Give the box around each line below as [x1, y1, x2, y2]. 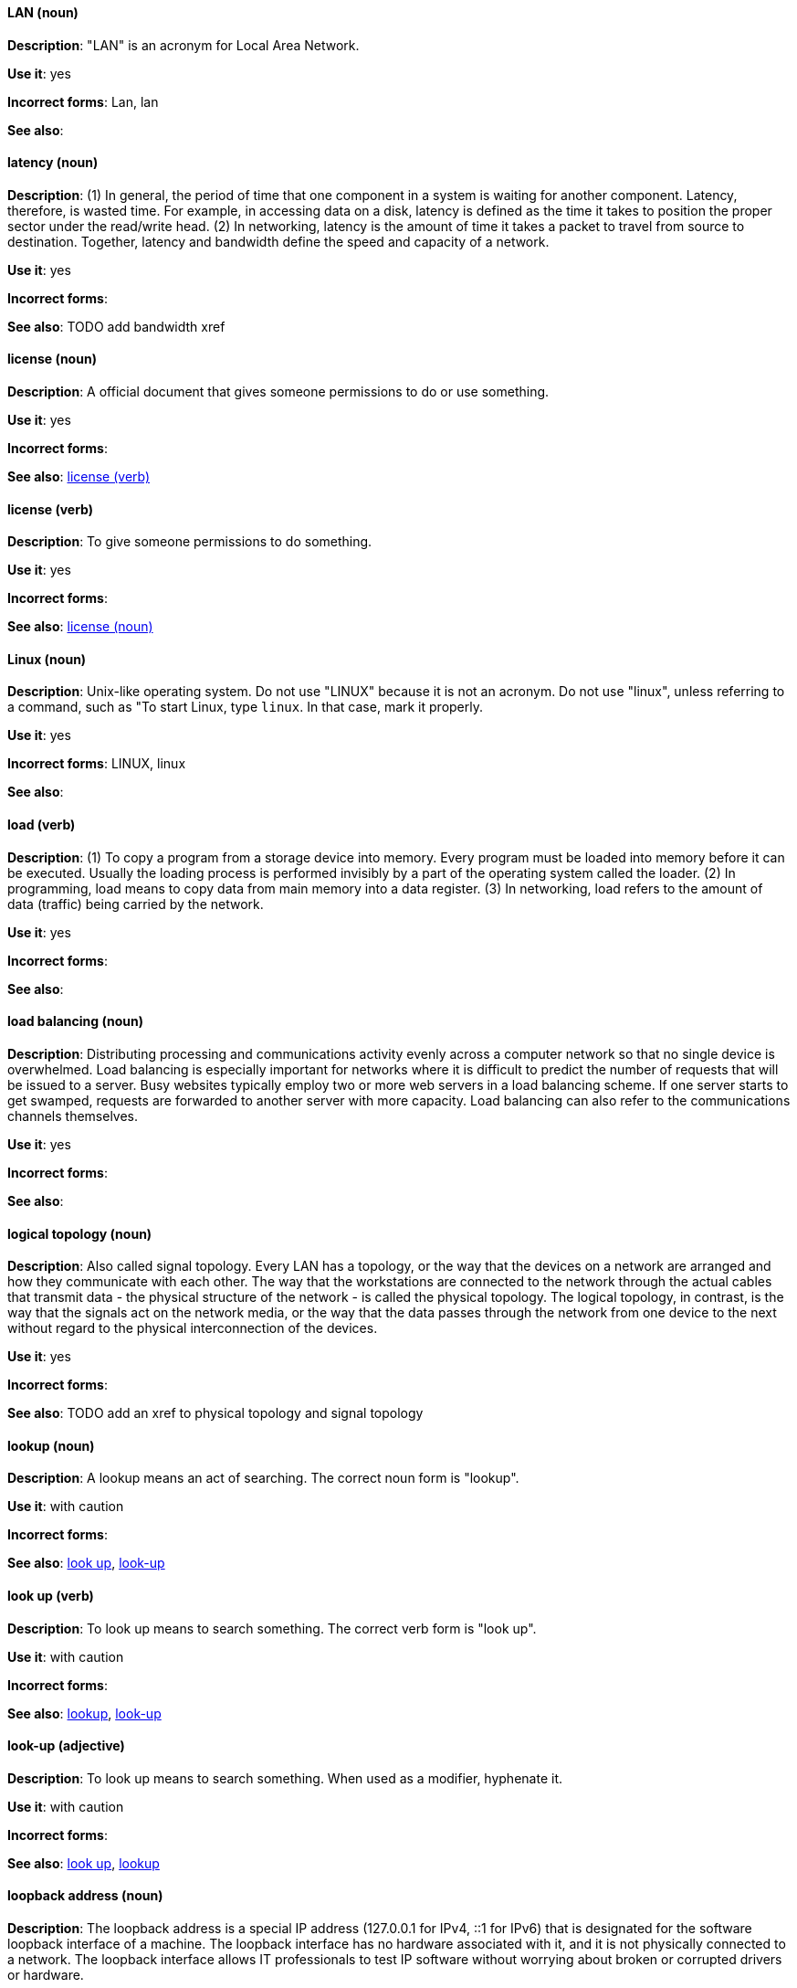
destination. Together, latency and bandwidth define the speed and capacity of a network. [7, 233, 550, 249]
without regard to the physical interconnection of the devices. [7, 1320, 378, 1337]
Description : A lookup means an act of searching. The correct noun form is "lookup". [7, 1470, 519, 1486]
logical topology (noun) [7, 1225, 152, 1242]
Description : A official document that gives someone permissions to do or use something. [7, 384, 550, 400]
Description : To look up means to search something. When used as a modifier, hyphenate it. [7, 1770, 562, 1786]
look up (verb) [7, 1587, 94, 1603]
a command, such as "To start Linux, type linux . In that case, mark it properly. [7, 699, 483, 715]
